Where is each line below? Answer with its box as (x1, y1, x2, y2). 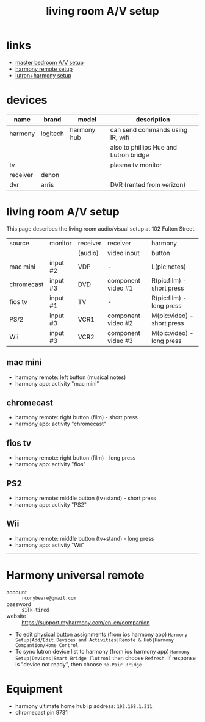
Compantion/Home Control (15, 642, 79, 648)
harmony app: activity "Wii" (15, 541, 85, 549)
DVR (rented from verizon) (110, 180, 186, 189)
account (6, 588, 27, 596)
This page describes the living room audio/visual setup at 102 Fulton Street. (6, 225, 196, 233)
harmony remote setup (15, 65, 73, 73)
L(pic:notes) (151, 262, 186, 271)
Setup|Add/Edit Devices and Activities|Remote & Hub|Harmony (15, 637, 174, 643)
